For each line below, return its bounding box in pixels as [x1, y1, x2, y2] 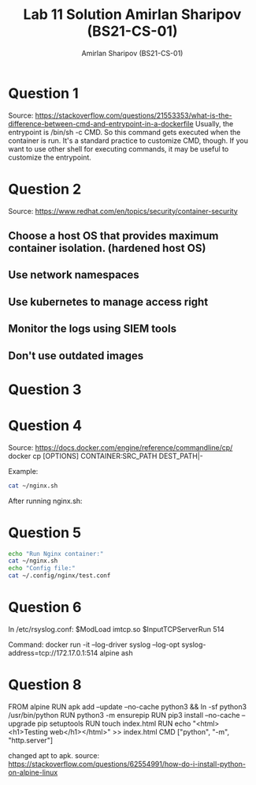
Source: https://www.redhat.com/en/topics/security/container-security [8, 206, 238, 216]
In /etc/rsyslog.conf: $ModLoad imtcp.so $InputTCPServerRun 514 [8, 624, 224, 633]
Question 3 [8, 381, 82, 398]
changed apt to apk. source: [8, 750, 100, 760]
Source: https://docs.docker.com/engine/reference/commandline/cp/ [8, 442, 233, 452]
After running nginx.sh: [8, 496, 83, 505]
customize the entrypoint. [8, 152, 92, 162]
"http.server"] [8, 735, 54, 745]
